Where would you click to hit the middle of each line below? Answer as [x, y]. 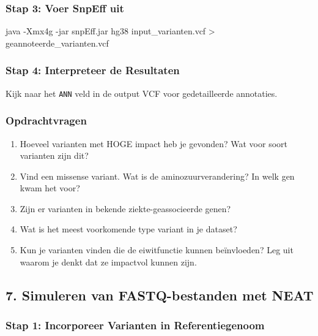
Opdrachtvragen [46, 120]
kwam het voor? [50, 188]
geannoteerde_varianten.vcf [57, 43]
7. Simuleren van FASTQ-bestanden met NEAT [160, 295]
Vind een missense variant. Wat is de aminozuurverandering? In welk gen [157, 176]
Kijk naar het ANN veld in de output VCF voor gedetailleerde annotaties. [142, 93]
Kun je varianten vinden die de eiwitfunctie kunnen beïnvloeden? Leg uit [157, 250]
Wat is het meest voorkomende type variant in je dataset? [128, 229]
